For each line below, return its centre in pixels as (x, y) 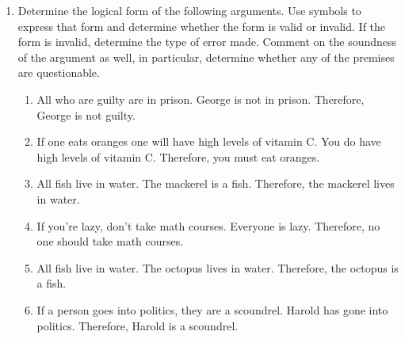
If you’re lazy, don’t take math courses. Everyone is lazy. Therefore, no (208, 225)
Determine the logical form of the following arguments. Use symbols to (189, 10)
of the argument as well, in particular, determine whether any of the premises (206, 57)
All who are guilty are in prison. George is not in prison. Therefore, (201, 99)
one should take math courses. (110, 241)
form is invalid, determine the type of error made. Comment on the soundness (207, 42)
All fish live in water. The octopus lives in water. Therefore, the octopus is (218, 267)
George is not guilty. (86, 114)
